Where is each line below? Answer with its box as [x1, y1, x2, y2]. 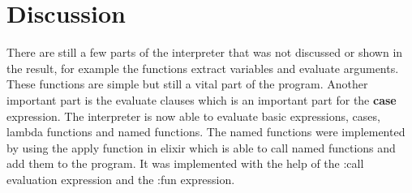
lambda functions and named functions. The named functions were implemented [6, 123, 406, 140]
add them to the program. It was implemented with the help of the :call [6, 155, 364, 172]
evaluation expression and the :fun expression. [6, 170, 235, 187]
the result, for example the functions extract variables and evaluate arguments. [6, 59, 399, 76]
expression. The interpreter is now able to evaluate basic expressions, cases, [6, 107, 380, 124]
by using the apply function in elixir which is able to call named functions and [6, 139, 396, 156]
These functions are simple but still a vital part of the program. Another [6, 75, 368, 92]
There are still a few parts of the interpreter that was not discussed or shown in [6, 44, 403, 61]
